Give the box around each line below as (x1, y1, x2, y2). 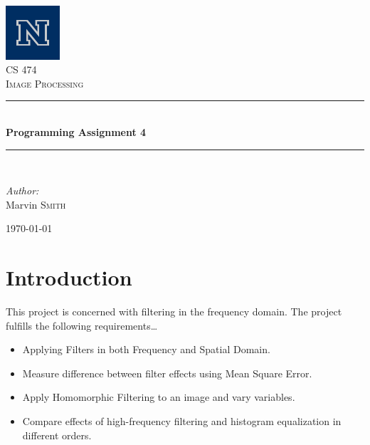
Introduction (6, 263, 132, 292)
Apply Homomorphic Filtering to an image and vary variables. (22, 389, 295, 404)
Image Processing (6, 75, 84, 90)
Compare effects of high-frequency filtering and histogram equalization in (22, 414, 342, 429)
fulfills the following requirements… (6, 318, 158, 333)
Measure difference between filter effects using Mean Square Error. (22, 365, 312, 380)
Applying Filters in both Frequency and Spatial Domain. (22, 342, 270, 357)
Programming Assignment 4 (6, 124, 147, 139)
